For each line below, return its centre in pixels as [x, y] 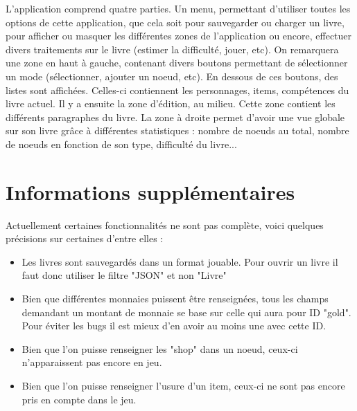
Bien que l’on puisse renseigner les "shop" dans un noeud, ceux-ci [160, 348]
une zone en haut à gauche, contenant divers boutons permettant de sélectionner [177, 63]
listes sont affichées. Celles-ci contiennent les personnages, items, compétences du [177, 90]
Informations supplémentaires [150, 191]
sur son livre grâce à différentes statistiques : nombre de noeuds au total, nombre [177, 130]
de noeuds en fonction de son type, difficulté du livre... [121, 144]
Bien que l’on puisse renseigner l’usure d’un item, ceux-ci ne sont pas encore [183, 385]
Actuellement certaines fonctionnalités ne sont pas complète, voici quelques [165, 225]
